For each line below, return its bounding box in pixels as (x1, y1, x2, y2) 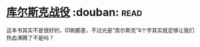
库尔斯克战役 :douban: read (6, 5, 142, 19)
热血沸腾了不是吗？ (6, 34, 55, 41)
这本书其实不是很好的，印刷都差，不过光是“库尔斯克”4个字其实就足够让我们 (6, 27, 195, 34)
